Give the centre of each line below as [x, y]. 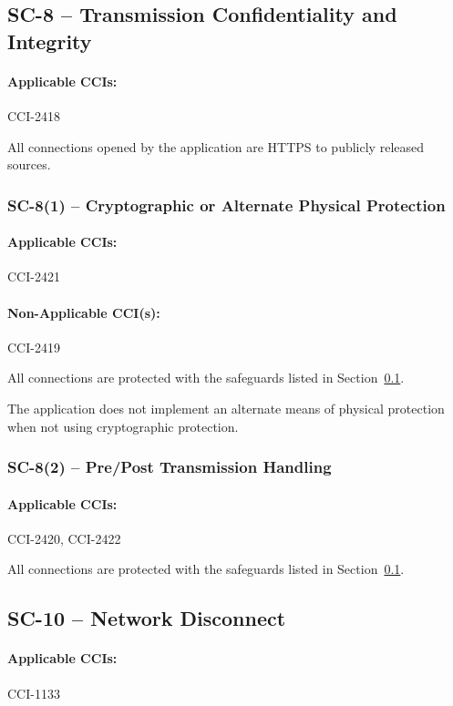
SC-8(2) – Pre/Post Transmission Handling [170, 467]
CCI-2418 [34, 115]
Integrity [50, 41]
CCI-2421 [34, 276]
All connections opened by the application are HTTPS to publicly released [216, 146]
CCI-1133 [34, 693]
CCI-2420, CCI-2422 [64, 538]
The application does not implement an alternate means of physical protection [226, 408]
